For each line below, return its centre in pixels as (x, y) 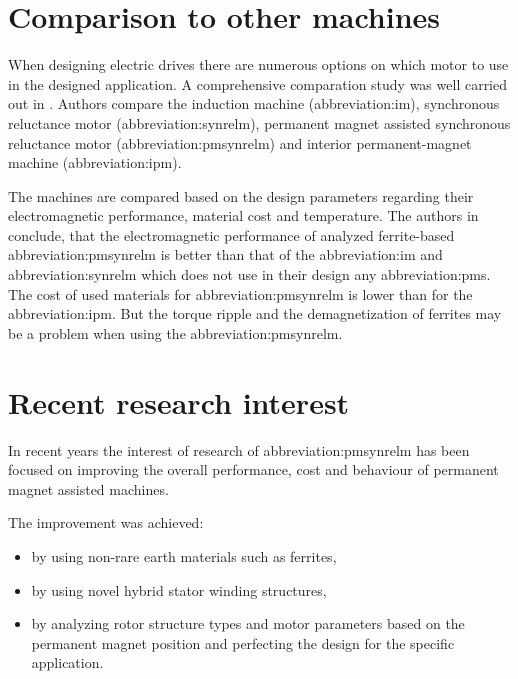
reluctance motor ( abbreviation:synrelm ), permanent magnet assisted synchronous (259, 122)
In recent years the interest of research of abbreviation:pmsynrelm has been (239, 449)
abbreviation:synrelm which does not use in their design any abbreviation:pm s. (249, 274)
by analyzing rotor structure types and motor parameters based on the (248, 623)
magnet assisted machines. (88, 488)
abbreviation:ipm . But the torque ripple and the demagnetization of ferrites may (255, 313)
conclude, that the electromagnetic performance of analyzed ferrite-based (231, 234)
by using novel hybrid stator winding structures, (179, 589)
